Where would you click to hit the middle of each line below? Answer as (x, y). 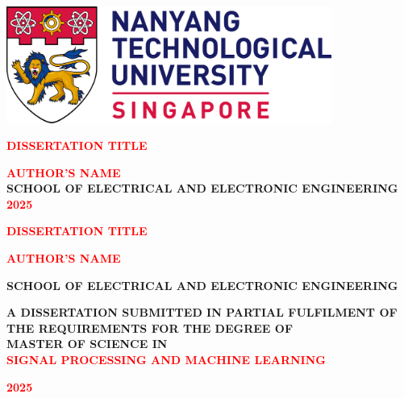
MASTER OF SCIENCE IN (87, 344)
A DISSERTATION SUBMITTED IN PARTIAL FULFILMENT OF (202, 312)
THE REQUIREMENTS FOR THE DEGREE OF (150, 328)
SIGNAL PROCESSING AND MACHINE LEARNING (166, 360)
